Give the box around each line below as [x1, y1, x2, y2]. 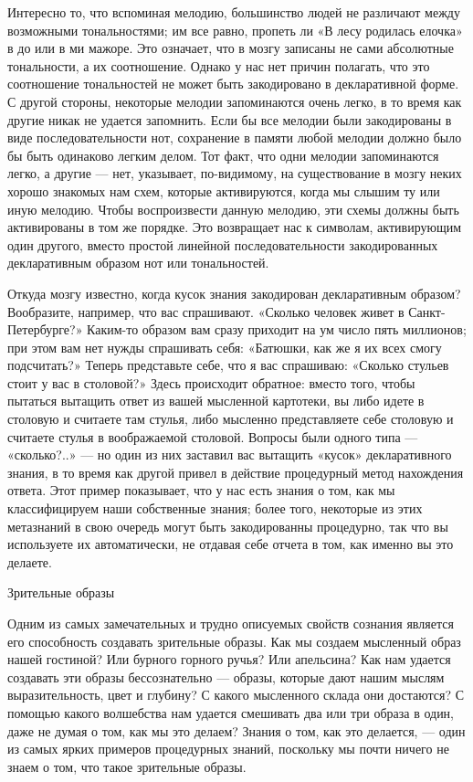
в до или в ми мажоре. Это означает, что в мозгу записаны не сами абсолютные [7, 38, 454, 58]
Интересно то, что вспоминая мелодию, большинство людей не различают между [7, 3, 460, 21]
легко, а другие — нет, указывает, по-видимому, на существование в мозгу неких [7, 164, 462, 183]
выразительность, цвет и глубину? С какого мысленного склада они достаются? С [7, 685, 464, 704]
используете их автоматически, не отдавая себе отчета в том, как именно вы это [7, 534, 454, 554]
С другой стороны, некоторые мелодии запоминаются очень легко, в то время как [7, 91, 462, 111]
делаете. [7, 552, 52, 571]
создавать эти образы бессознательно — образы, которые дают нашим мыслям [7, 667, 445, 686]
